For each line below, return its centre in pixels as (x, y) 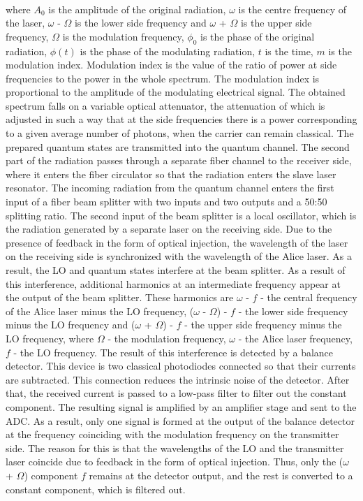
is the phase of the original (258, 36)
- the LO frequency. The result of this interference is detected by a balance (173, 352)
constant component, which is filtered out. (96, 489)
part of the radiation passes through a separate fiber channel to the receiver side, (179, 160)
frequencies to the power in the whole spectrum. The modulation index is (163, 78)
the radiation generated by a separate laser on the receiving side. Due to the (169, 229)
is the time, (289, 51)
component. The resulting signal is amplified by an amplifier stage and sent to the (181, 406)
